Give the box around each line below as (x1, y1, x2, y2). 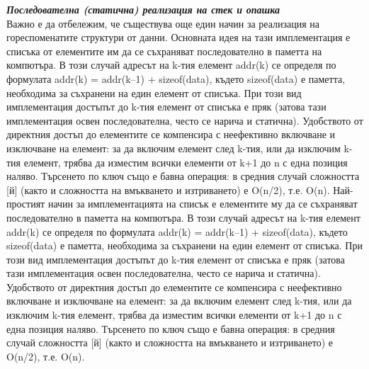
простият (6, 196, 45, 211)
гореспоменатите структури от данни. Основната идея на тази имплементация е (6, 30, 351, 45)
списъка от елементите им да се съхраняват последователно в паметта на (6, 43, 322, 58)
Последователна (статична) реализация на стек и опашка (6, 2, 280, 16)
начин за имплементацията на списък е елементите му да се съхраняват (47, 196, 358, 211)
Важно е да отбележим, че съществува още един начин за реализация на (6, 16, 320, 30)
